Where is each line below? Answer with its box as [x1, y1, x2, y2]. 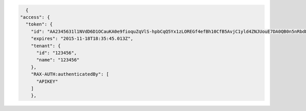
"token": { [25, 21, 53, 27]
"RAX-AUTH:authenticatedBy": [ [31, 71, 109, 77]
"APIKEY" [36, 78, 58, 84]
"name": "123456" [36, 57, 80, 63]
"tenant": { [31, 43, 61, 48]
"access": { [20, 14, 50, 20]
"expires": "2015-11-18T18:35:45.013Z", [31, 36, 134, 42]
